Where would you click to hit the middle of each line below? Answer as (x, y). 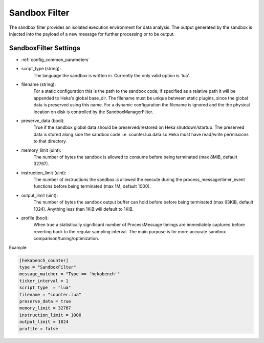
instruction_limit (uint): (44, 173)
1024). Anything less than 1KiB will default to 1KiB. (84, 209)
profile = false (39, 329)
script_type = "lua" (45, 288)
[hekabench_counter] (44, 260)
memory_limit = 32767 (45, 308)
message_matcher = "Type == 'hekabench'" (70, 274)
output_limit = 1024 (44, 322)
